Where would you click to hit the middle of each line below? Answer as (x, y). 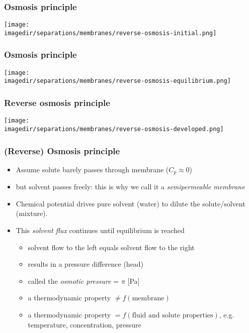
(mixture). (32, 213)
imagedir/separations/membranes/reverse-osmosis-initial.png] (110, 33)
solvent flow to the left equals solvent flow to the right (111, 247)
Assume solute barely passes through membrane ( (92, 169)
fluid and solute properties (173, 316)
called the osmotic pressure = (73, 281)
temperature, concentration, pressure (85, 324)
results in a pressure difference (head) (86, 264)
